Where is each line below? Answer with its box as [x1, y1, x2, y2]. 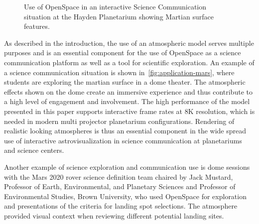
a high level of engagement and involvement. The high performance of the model [4, 96, 250, 107]
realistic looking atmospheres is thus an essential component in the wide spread [4, 125, 247, 136]
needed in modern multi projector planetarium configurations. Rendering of [4, 115, 235, 126]
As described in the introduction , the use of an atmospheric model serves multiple [4, 37, 254, 48]
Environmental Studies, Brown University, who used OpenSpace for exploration [4, 191, 247, 201]
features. [24, 21, 50, 31]
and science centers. [4, 145, 64, 155]
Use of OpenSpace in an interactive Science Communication [24, 1, 207, 11]
